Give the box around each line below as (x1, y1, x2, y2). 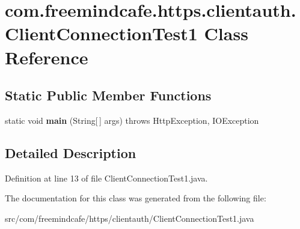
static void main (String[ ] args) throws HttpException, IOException (5, 114, 259, 126)
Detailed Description (5, 143, 136, 162)
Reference (5, 44, 88, 69)
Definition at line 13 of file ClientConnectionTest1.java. (5, 171, 208, 184)
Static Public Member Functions (5, 86, 212, 105)
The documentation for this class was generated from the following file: (5, 192, 266, 204)
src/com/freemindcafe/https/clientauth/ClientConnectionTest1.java (5, 212, 254, 224)
